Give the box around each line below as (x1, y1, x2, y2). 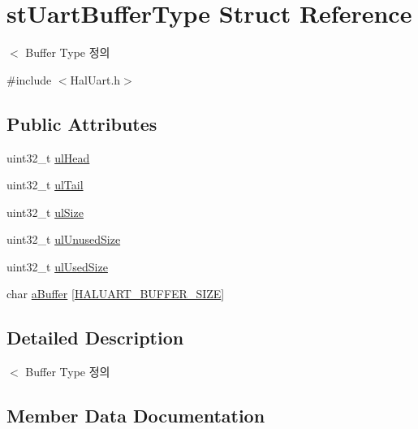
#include (6, 71, 52, 88)
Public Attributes (6, 110, 157, 136)
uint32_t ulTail (6, 176, 84, 193)
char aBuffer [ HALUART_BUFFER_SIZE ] (6, 285, 225, 302)
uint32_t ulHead (6, 149, 90, 166)
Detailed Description (6, 325, 184, 350)
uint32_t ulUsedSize (6, 258, 108, 275)
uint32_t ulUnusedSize (6, 231, 121, 248)
